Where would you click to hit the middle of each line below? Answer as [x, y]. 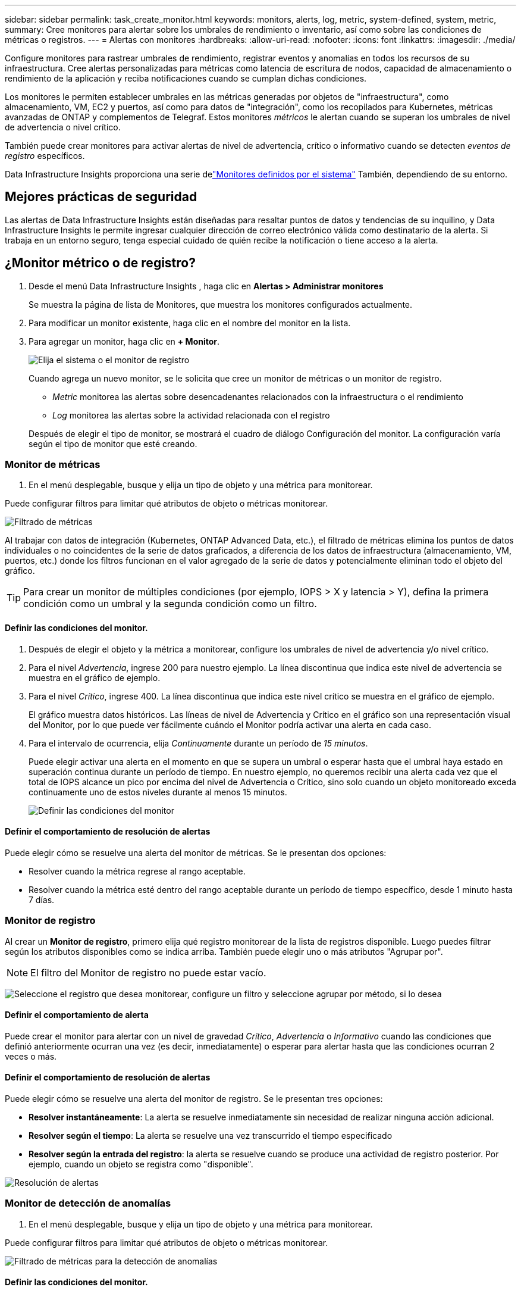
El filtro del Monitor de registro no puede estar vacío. [148, 972]
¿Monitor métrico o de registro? [100, 263]
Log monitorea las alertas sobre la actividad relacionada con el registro [191, 415]
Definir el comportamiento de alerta [77, 1015]
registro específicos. [45, 156]
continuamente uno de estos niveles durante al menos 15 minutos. [158, 792]
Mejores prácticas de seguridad [101, 197]
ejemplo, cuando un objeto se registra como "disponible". [141, 1164]
